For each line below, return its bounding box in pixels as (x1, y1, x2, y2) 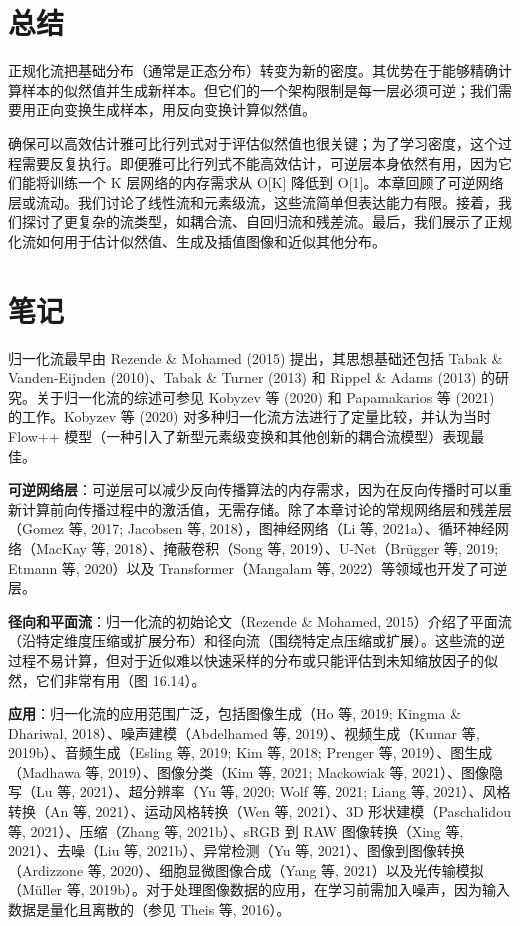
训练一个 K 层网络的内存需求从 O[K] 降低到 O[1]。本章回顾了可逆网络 (49, 172, 504, 193)
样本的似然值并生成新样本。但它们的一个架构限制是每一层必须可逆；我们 (21, 79, 498, 100)
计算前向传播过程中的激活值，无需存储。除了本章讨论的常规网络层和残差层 (21, 498, 512, 519)
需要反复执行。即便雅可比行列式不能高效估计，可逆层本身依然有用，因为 (21, 152, 498, 173)
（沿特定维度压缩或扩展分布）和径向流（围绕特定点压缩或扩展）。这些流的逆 (8, 630, 505, 651)
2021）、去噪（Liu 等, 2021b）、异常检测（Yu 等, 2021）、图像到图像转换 (8, 840, 465, 861)
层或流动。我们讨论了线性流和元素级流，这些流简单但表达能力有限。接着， (8, 191, 498, 212)
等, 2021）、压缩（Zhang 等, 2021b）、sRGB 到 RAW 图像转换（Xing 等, (8, 820, 464, 841)
